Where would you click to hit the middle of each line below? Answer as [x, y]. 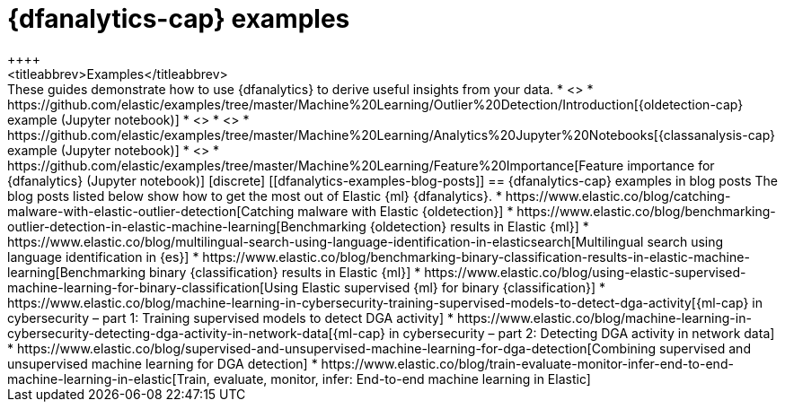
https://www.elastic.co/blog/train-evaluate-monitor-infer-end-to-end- [527, 363]
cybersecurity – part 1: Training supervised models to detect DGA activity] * [231, 318]
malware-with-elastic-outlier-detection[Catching [151, 211]
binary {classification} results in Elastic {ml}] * [285, 272]
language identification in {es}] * [103, 257]
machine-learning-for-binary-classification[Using [153, 287]
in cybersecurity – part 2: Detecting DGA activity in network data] [582, 333]
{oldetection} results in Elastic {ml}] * [479, 226]
